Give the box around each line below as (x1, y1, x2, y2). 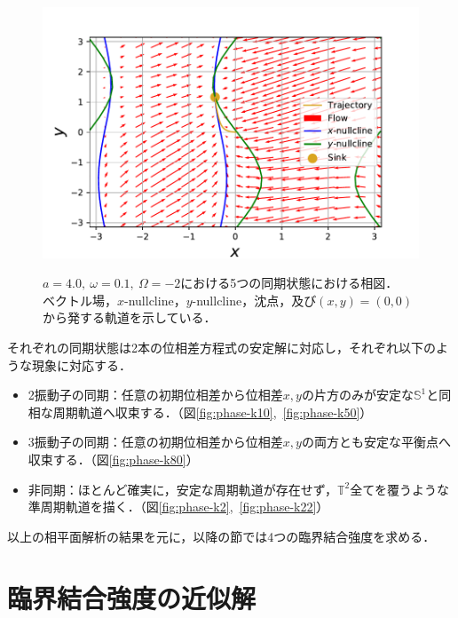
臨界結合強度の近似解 (7, 579, 257, 615)
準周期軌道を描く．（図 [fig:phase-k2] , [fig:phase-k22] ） (28, 497, 329, 516)
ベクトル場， (43, 290, 117, 309)
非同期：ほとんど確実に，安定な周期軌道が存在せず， (28, 479, 337, 498)
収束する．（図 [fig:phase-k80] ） (28, 450, 199, 468)
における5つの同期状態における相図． (180, 273, 399, 292)
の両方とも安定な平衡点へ (301, 432, 451, 451)
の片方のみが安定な (301, 385, 414, 404)
